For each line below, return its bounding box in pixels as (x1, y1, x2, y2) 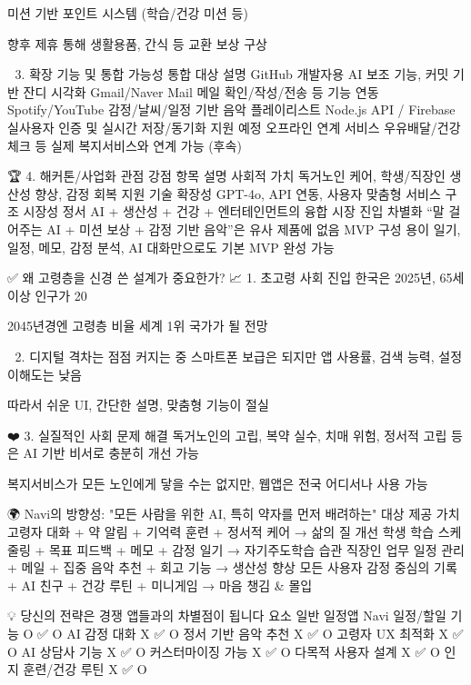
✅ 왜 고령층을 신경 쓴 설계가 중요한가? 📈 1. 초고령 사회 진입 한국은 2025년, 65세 (7, 268, 465, 287)
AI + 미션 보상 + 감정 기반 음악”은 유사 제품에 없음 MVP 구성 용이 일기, (46, 219, 461, 238)
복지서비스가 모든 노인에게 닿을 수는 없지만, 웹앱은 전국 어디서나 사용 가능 (7, 473, 428, 492)
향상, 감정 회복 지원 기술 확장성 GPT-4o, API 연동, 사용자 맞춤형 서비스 (35, 184, 441, 203)
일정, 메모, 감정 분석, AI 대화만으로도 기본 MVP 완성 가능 (7, 237, 335, 256)
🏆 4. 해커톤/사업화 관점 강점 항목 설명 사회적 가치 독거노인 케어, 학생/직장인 (7, 166, 446, 185)
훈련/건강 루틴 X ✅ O (23, 660, 147, 679)
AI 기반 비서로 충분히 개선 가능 (23, 443, 199, 462)
